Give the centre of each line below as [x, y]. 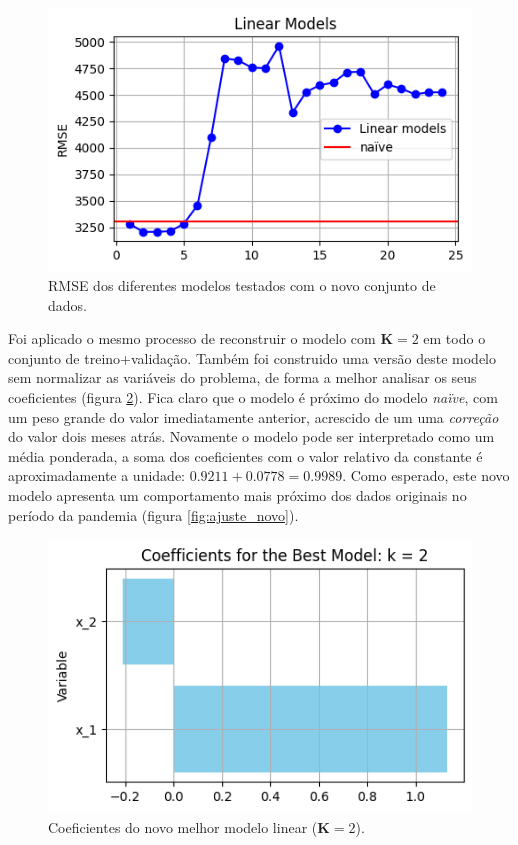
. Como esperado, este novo [426, 475]
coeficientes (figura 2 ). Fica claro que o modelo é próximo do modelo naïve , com [253, 397]
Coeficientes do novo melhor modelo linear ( [183, 826]
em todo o [454, 338]
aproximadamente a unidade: [97, 475]
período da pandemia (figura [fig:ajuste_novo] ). [153, 514]
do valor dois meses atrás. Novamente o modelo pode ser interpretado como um [251, 436]
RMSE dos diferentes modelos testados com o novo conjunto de [242, 285]
